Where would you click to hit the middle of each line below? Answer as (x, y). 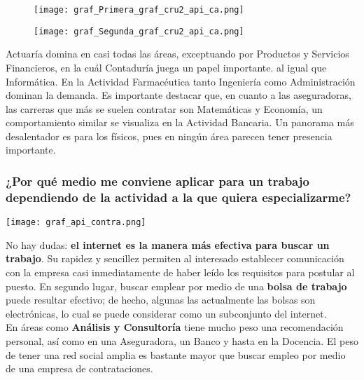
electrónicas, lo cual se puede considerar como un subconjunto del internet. (166, 313)
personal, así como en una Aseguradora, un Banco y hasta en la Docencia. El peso (182, 341)
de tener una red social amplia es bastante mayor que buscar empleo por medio (176, 354)
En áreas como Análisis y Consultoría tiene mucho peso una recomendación (175, 327)
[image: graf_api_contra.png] (76, 223)
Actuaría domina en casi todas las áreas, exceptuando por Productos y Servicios (177, 54)
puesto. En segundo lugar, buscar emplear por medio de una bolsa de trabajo (176, 286)
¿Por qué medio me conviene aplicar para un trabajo (157, 181)
